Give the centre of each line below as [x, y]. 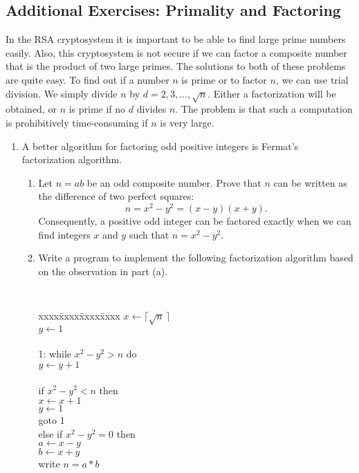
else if [50, 433]
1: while [55, 354]
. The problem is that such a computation [264, 109]
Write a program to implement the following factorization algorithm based [196, 258]
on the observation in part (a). [103, 271]
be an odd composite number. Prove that [174, 182]
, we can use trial [312, 79]
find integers [64, 234]
